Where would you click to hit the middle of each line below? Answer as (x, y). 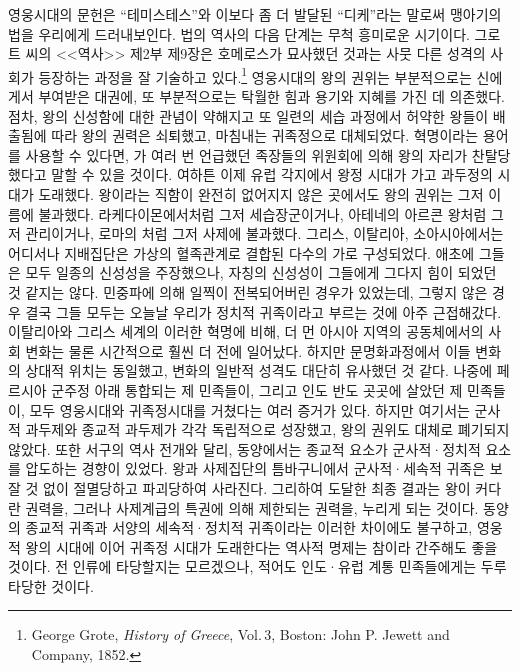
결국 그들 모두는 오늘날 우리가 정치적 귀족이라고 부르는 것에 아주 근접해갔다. (263, 311)
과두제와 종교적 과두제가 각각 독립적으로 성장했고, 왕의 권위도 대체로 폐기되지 (267, 429)
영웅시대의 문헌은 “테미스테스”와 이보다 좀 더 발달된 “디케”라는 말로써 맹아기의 (255, 14)
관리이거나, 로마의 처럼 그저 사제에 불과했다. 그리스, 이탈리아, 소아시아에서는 (264, 233)
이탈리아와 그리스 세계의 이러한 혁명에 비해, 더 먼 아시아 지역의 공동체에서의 (246, 331)
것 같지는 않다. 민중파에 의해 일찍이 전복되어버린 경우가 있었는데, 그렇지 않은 (248, 291)
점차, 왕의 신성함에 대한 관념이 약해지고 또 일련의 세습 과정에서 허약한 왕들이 (248, 115)
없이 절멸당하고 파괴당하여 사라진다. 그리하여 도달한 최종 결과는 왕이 (257, 487)
